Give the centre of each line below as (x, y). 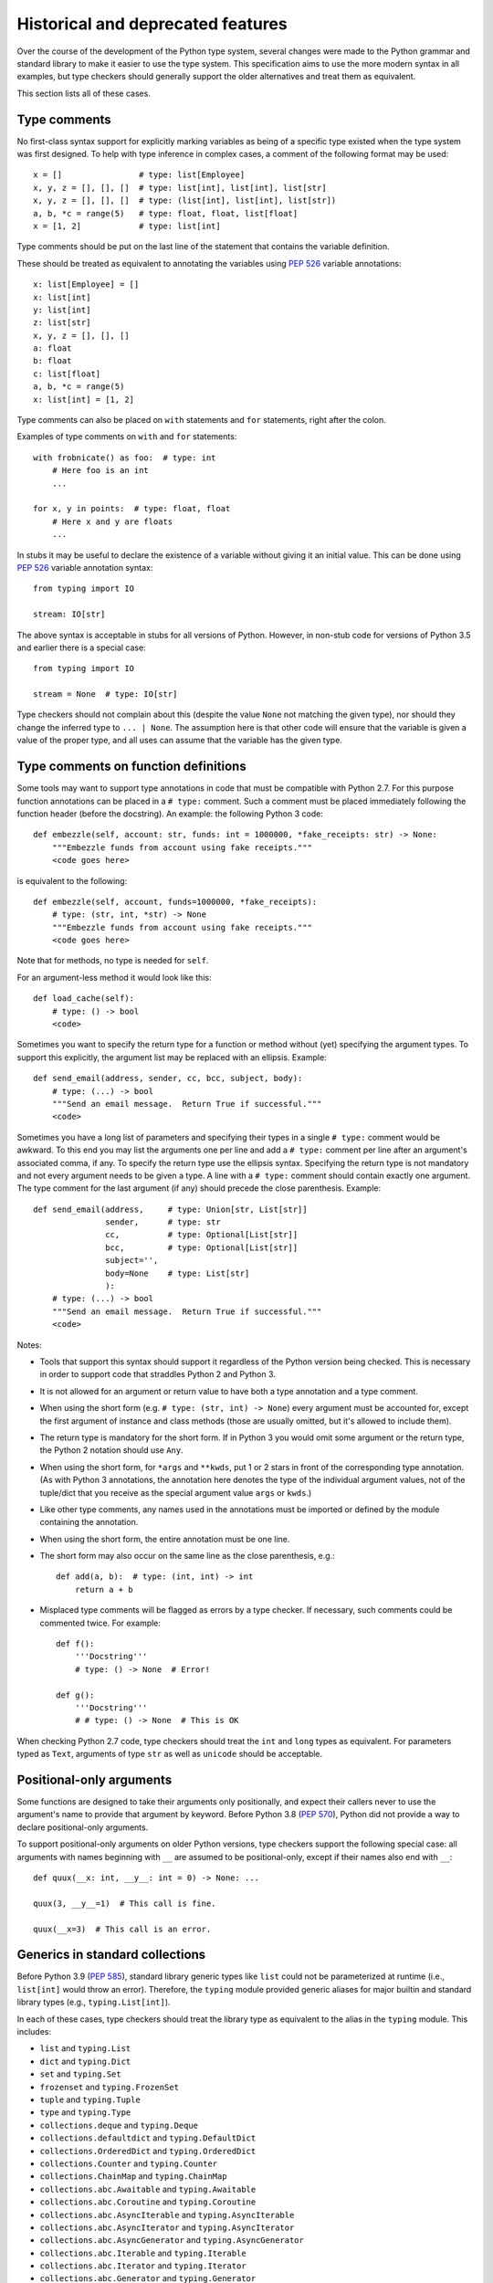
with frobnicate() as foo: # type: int (125, 458)
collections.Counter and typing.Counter (129, 2163)
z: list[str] (62, 323)
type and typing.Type (85, 2112)
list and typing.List (85, 2048)
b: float (52, 361)
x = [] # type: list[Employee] (139, 175)
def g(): (75, 1695)
